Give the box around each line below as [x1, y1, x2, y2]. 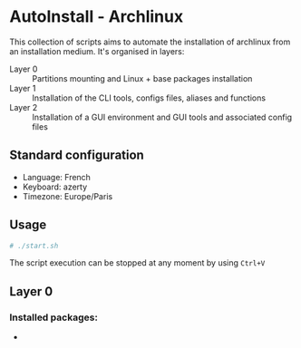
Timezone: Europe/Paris [22, 190, 113, 201]
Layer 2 [9, 101, 38, 112]
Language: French [22, 171, 91, 182]
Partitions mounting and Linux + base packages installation [32, 72, 253, 83]
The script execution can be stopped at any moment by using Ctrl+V [9, 257, 266, 268]
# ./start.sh [9, 241, 59, 250]
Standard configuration [9, 148, 145, 163]
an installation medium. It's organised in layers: [9, 45, 185, 56]
